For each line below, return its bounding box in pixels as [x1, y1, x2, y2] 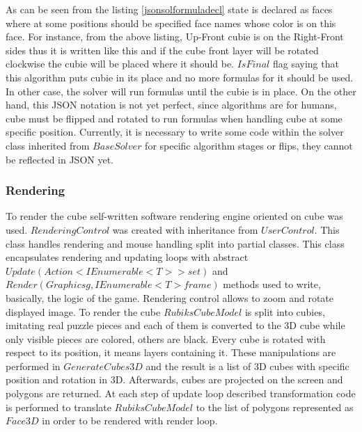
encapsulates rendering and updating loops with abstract [6, 250, 249, 264]
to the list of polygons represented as [196, 399, 354, 414]
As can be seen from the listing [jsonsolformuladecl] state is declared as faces [6, 2, 333, 16]
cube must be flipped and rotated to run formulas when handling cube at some [6, 111, 343, 125]
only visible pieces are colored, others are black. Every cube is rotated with [6, 331, 326, 346]
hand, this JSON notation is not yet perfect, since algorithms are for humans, [6, 97, 337, 112]
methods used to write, [223, 277, 321, 291]
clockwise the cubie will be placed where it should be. [6, 56, 235, 71]
